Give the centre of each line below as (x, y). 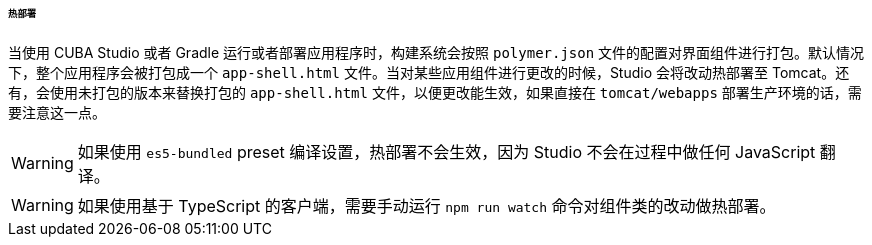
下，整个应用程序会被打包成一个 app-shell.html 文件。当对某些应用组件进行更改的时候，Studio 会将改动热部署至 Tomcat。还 (429, 72)
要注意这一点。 (57, 112)
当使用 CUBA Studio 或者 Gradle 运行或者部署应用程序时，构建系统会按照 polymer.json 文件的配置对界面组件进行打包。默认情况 (436, 52)
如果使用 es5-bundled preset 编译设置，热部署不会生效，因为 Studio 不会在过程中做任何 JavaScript (446, 151)
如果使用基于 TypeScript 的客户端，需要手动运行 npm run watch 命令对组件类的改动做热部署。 (426, 205)
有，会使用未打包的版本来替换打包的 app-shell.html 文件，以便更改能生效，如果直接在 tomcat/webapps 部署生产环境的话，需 (435, 92)
